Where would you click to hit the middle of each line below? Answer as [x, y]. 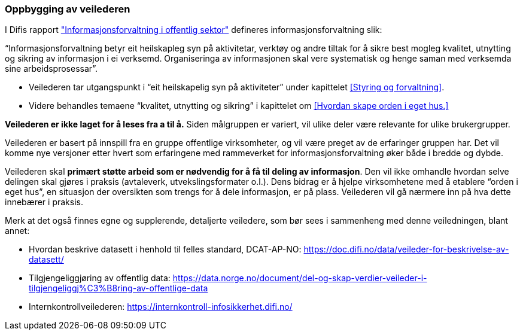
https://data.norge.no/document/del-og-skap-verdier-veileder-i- [300, 278]
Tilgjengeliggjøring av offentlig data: [100, 278]
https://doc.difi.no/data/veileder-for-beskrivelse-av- [406, 249]
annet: [17, 231]
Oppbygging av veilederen [68, 9]
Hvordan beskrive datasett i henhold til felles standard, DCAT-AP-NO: [165, 249]
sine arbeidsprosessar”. [51, 69]
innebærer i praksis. [44, 202]
